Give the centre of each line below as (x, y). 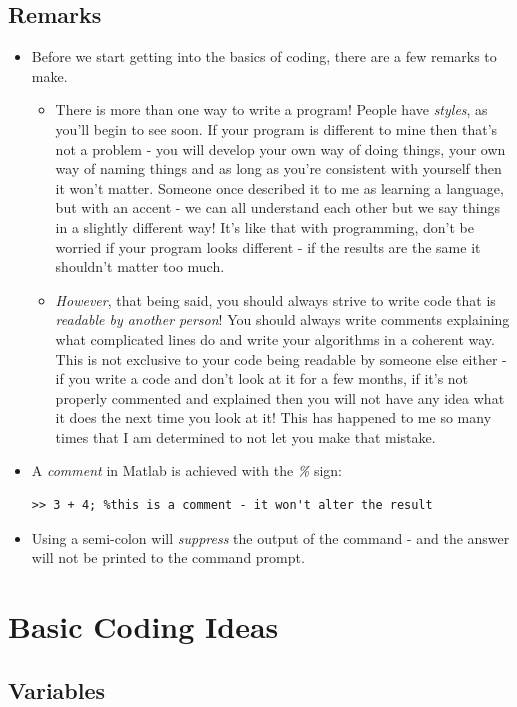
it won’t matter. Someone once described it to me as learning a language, (279, 187)
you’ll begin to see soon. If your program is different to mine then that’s (276, 128)
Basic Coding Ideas (143, 626)
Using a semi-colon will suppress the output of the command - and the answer (270, 537)
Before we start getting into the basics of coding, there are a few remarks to (264, 56)
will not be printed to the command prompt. (168, 557)
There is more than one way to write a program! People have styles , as (271, 109)
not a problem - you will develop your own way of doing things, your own (280, 148)
